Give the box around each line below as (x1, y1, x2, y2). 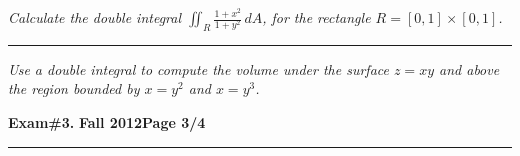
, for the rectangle (262, 7, 371, 27)
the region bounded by (8, 78, 140, 99)
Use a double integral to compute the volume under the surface (8, 58, 389, 79)
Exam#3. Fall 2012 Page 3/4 (8, 111, 206, 132)
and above (439, 58, 500, 79)
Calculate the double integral (8, 7, 182, 27)
